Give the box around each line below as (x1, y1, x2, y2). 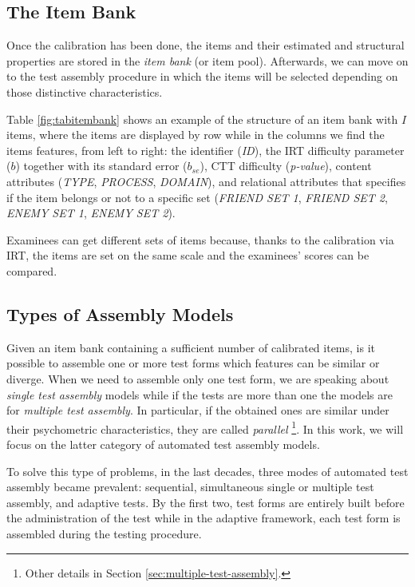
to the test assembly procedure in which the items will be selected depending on (6, 68, 398, 85)
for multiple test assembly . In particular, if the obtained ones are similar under (6, 402, 389, 418)
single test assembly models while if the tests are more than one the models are (6, 386, 393, 403)
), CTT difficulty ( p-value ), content (200, 157, 372, 174)
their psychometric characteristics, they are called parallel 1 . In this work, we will (6, 418, 404, 437)
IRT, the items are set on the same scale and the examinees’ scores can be (6, 247, 370, 264)
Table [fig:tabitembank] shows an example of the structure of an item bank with (6, 110, 398, 127)
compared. (6, 262, 57, 279)
